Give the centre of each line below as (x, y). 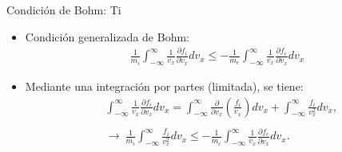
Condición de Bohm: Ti (64, 10)
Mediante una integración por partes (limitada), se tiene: (164, 86)
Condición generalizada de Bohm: (107, 36)
